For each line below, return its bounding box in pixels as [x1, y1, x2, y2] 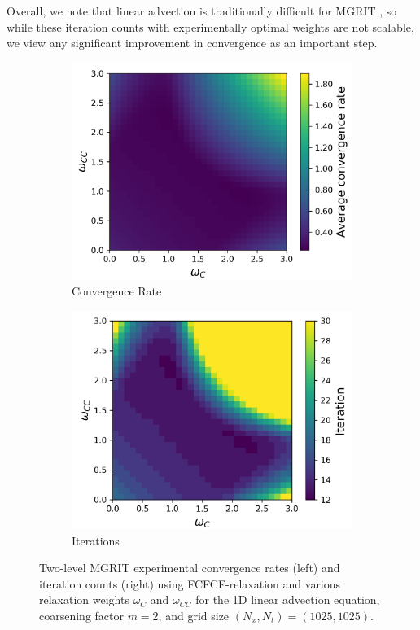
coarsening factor [39, 607, 124, 623]
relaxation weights [39, 591, 129, 608]
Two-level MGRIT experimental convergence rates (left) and [39, 559, 340, 576]
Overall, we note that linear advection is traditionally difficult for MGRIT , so [7, 2, 397, 19]
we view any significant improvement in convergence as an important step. [7, 34, 378, 51]
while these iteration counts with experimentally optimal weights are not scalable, [7, 18, 414, 35]
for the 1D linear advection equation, [195, 591, 380, 608]
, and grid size [158, 607, 230, 623]
